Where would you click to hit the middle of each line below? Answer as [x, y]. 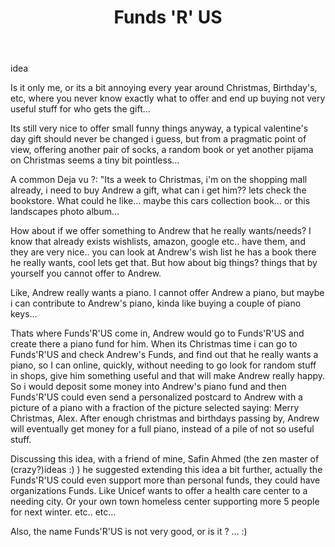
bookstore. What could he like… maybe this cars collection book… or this [160, 201]
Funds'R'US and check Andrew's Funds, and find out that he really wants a [164, 355]
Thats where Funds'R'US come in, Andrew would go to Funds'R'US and [157, 333]
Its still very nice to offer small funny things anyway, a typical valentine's [159, 128]
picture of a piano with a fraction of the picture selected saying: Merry [155, 408]
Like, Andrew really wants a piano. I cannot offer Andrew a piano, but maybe [167, 293]
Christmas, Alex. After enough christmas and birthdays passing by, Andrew [165, 418]
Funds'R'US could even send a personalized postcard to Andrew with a [156, 397]
